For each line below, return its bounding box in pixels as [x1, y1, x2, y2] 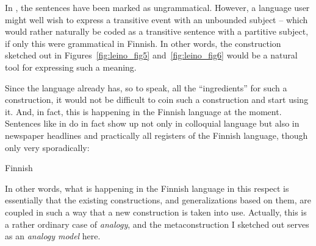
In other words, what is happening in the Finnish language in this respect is [5, 181, 289, 194]
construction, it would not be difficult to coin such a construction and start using [5, 93, 309, 106]
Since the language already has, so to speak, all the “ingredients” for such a [5, 81, 287, 94]
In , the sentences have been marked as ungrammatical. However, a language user [5, 1, 310, 13]
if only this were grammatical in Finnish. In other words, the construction [5, 37, 281, 49]
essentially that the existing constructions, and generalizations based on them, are [5, 194, 311, 206]
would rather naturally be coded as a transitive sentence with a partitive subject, [5, 25, 309, 38]
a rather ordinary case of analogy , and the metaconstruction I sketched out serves [5, 217, 309, 230]
